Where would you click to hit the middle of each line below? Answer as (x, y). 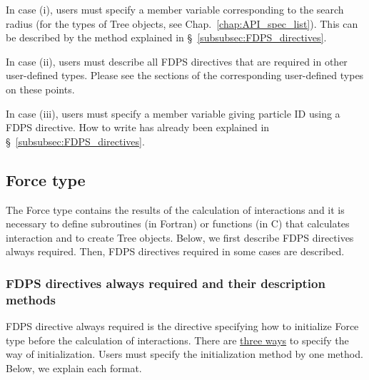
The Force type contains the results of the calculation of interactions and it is (175, 209)
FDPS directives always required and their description (166, 283)
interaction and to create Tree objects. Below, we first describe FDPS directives (180, 237)
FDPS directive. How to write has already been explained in (138, 127)
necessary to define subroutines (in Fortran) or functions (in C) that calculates (178, 224)
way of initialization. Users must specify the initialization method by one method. (184, 354)
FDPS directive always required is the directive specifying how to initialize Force (182, 326)
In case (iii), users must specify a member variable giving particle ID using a (173, 113)
